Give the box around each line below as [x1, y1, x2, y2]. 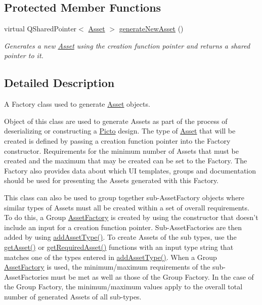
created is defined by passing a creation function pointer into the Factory [4, 135, 231, 146]
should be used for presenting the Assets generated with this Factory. [4, 175, 219, 186]
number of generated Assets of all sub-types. [4, 291, 142, 301]
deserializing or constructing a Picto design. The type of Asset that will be [4, 125, 236, 136]
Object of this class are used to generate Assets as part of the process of [4, 115, 228, 126]
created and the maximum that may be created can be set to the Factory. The [4, 155, 247, 166]
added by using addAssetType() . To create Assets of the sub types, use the [4, 232, 237, 242]
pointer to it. [4, 50, 43, 61]
